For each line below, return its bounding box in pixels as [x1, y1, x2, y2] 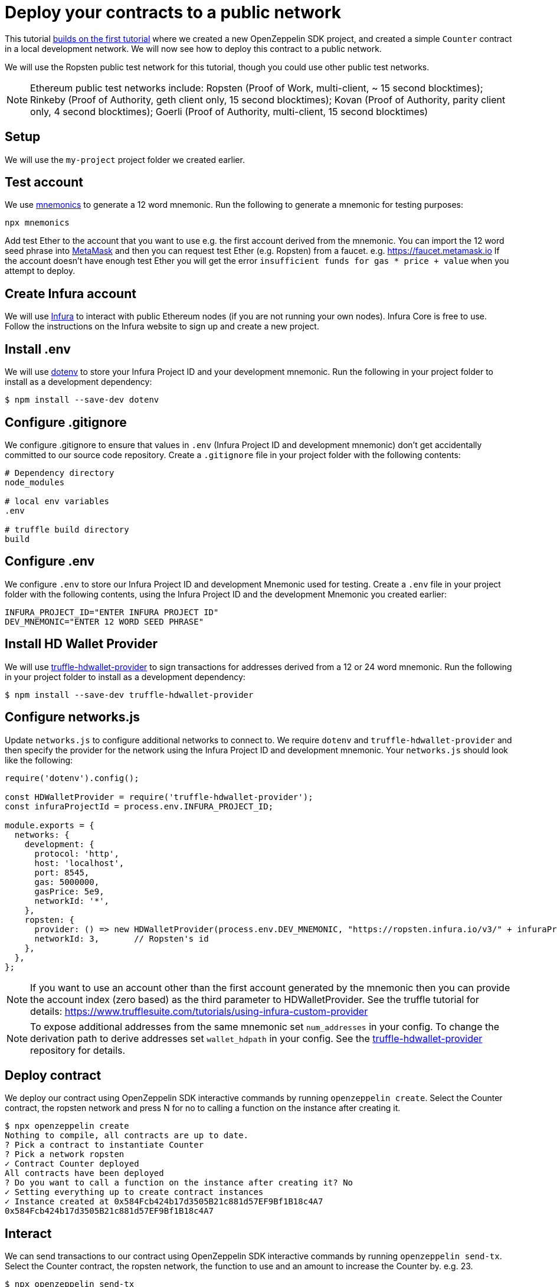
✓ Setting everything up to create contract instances [5, 1187, 264, 1197]
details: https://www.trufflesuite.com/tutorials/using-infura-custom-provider [30, 1005, 368, 1017]
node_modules [5, 477, 65, 487]
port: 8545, [34, 867, 90, 877]
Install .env [5, 341, 71, 357]
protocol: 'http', [34, 848, 119, 858]
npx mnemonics [5, 218, 70, 228]
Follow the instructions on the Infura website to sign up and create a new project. [5, 321, 319, 332]
